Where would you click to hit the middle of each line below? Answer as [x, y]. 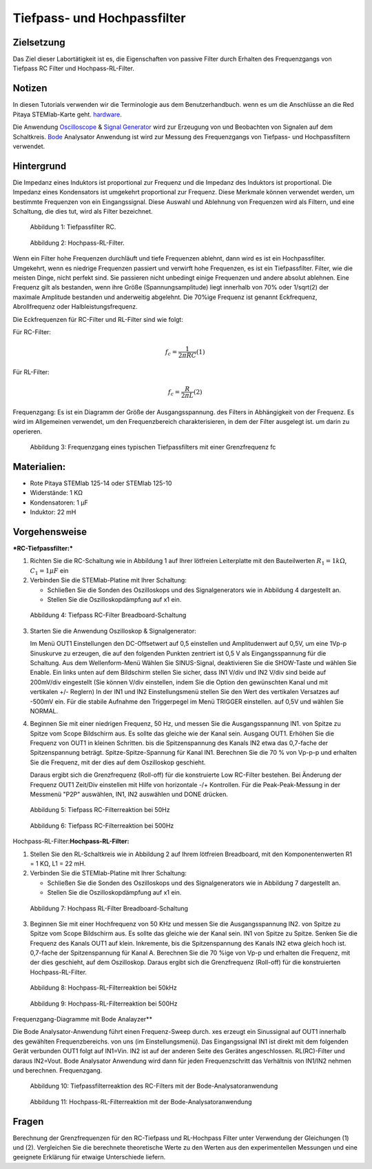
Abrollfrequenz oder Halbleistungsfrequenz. [75, 307]
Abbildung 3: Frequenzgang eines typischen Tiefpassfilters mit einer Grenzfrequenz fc [153, 447]
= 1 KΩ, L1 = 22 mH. [58, 863]
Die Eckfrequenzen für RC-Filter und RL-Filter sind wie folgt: [98, 319]
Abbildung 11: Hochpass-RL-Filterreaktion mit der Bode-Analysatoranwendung [141, 1101]
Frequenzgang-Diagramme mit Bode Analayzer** [83, 1019]
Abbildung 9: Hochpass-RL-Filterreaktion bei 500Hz [104, 1004]
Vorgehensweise [50, 532]
